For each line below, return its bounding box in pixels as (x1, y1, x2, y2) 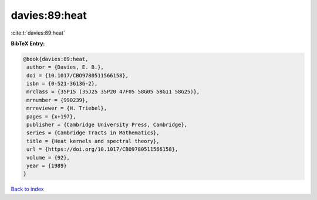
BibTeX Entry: (11, 40, 45, 47)
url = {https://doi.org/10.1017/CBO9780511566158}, (26, 146, 178, 152)
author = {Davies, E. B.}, (26, 64, 104, 70)
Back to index (11, 185, 44, 193)
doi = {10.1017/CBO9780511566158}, (26, 72, 129, 79)
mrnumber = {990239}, (26, 97, 89, 103)
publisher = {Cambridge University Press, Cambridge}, (26, 121, 188, 128)
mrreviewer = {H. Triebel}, (26, 105, 107, 111)
